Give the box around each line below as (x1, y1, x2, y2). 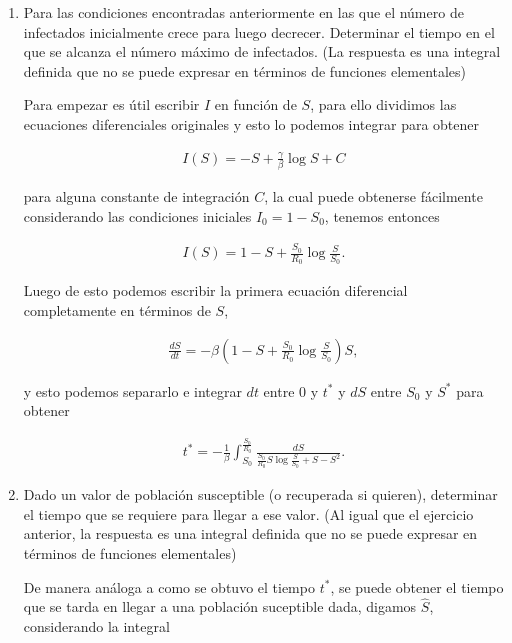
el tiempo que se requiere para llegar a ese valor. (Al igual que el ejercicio (23, 503, 474, 524)
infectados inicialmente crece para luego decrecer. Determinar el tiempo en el (23, 21, 495, 42)
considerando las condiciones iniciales (23, 205, 252, 226)
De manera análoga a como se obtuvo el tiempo (23, 576, 315, 597)
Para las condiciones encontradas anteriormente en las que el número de (23, 2, 464, 22)
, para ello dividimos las (310, 94, 457, 115)
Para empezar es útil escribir (23, 94, 200, 115)
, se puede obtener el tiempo (330, 576, 504, 597)
